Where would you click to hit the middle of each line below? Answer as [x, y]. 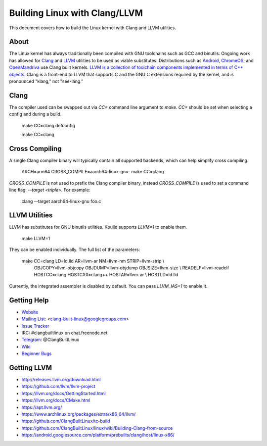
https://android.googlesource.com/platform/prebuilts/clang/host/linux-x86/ [98, 435]
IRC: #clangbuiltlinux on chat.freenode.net [65, 333]
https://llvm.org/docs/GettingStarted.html [64, 393]
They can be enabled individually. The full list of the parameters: [75, 249]
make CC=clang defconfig [48, 125]
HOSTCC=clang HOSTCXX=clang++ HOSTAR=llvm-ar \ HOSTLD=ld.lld [106, 275]
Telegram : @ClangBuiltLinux [50, 340]
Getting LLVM [30, 368]
